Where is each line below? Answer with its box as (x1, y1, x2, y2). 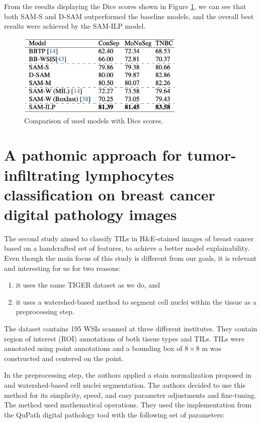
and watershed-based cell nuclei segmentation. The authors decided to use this (4, 379, 246, 390)
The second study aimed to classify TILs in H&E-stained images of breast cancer (4, 233, 254, 243)
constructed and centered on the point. (4, 352, 124, 363)
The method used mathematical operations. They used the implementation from (4, 399, 252, 410)
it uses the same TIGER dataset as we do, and (16, 279, 160, 290)
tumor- (187, 145, 236, 165)
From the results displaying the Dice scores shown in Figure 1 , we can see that (4, 1, 246, 11)
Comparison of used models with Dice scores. (24, 115, 163, 125)
